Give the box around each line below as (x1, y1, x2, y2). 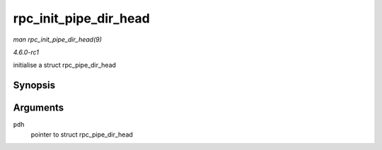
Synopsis (13, 80, 56, 92)
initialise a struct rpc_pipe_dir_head (13, 61, 117, 70)
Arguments (13, 102, 64, 114)
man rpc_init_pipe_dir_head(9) (13, 35, 103, 44)
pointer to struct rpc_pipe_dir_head (30, 130, 134, 139)
